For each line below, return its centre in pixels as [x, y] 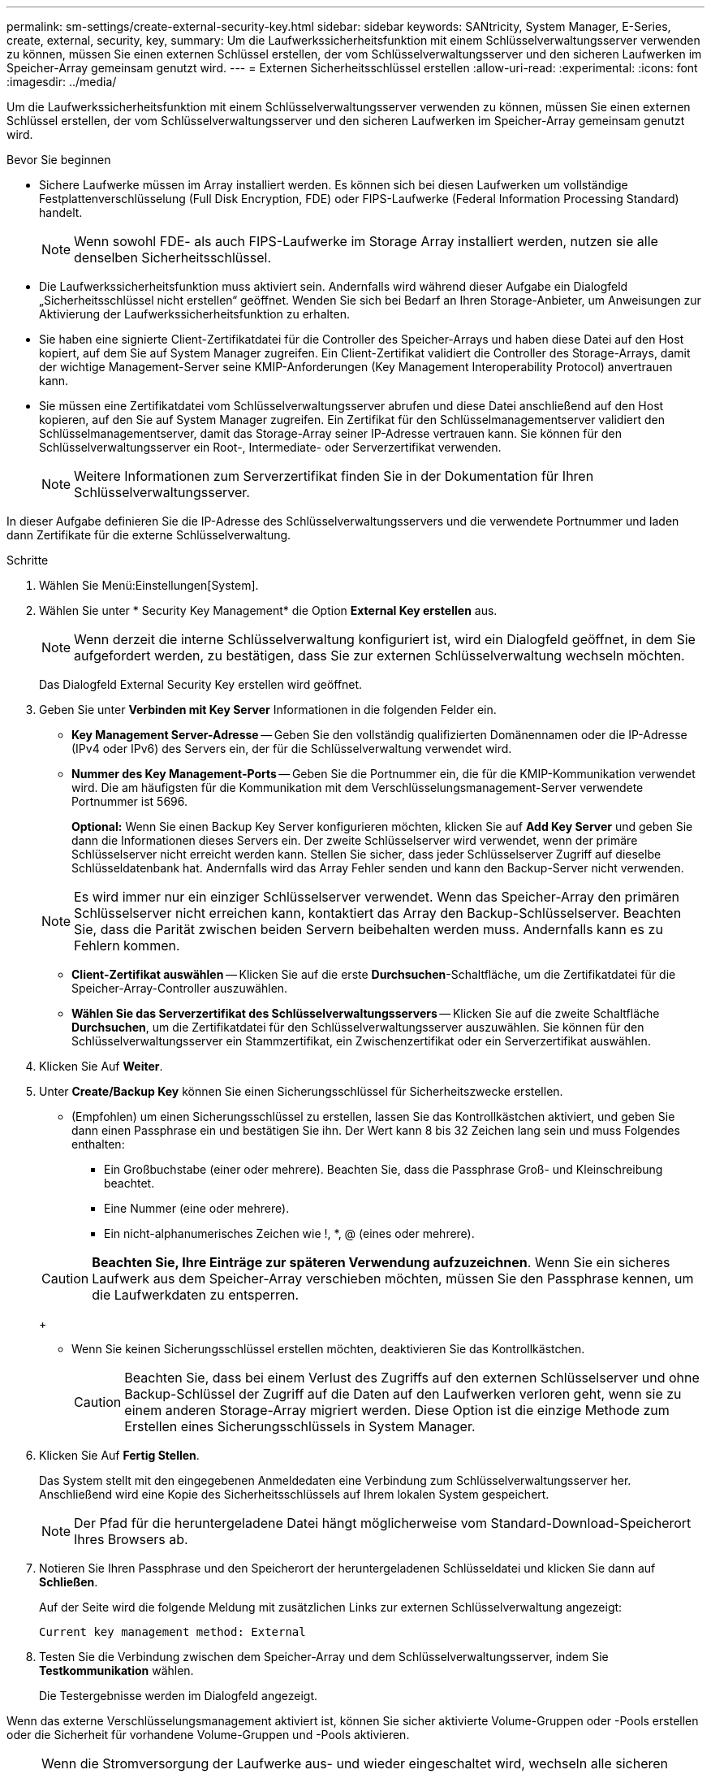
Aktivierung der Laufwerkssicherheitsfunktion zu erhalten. [194, 314]
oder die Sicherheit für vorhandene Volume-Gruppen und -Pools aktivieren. [208, 1735]
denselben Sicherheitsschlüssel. [172, 257]
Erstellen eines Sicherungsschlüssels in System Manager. [300, 1426]
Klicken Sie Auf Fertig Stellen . [119, 1455]
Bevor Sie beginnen [59, 160]
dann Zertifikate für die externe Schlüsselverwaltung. [149, 535]
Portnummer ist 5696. [129, 801]
